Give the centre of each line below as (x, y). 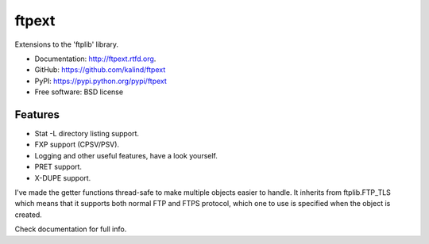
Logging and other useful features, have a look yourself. (126, 155)
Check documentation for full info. (71, 229)
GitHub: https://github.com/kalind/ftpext (100, 70)
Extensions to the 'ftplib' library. (67, 44)
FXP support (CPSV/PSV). (77, 145)
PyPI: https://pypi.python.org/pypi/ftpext (100, 81)
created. (29, 215)
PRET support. (58, 167)
